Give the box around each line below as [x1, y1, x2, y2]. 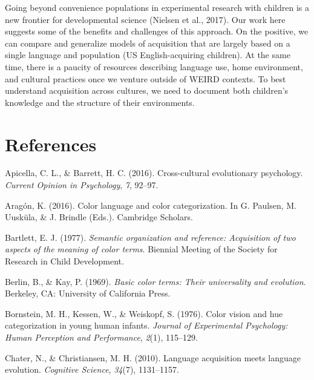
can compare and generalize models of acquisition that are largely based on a [5, 36, 290, 49]
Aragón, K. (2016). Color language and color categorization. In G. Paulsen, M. [5, 198, 297, 211]
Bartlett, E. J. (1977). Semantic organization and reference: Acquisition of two [5, 231, 296, 243]
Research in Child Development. [5, 255, 124, 267]
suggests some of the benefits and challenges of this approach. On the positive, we [5, 25, 309, 38]
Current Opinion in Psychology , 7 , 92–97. [5, 179, 159, 191]
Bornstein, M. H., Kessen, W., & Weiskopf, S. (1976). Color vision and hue [5, 307, 283, 319]
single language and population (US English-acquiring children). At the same [5, 48, 290, 61]
